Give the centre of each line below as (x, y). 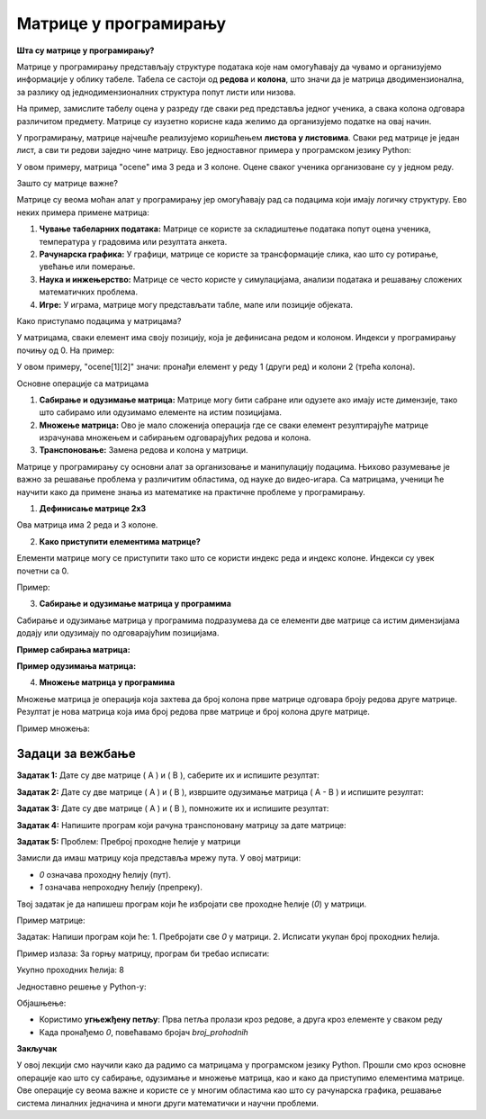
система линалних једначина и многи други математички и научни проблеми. (167, 1103)
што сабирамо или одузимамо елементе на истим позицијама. (161, 412)
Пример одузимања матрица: (76, 665)
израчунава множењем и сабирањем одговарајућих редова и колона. (175, 438)
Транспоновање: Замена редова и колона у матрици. (144, 450)
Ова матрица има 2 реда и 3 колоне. (87, 525)
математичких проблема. (89, 292)
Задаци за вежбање (76, 754)
